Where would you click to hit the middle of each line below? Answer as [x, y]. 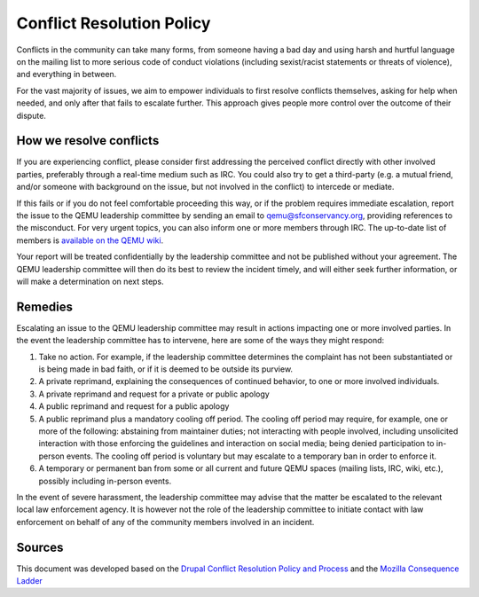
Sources [40, 547]
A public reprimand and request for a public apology [134, 406]
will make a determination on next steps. [90, 281]
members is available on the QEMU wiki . [90, 240]
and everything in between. [67, 75]
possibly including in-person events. [105, 481]
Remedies [44, 306]
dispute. [31, 115]
